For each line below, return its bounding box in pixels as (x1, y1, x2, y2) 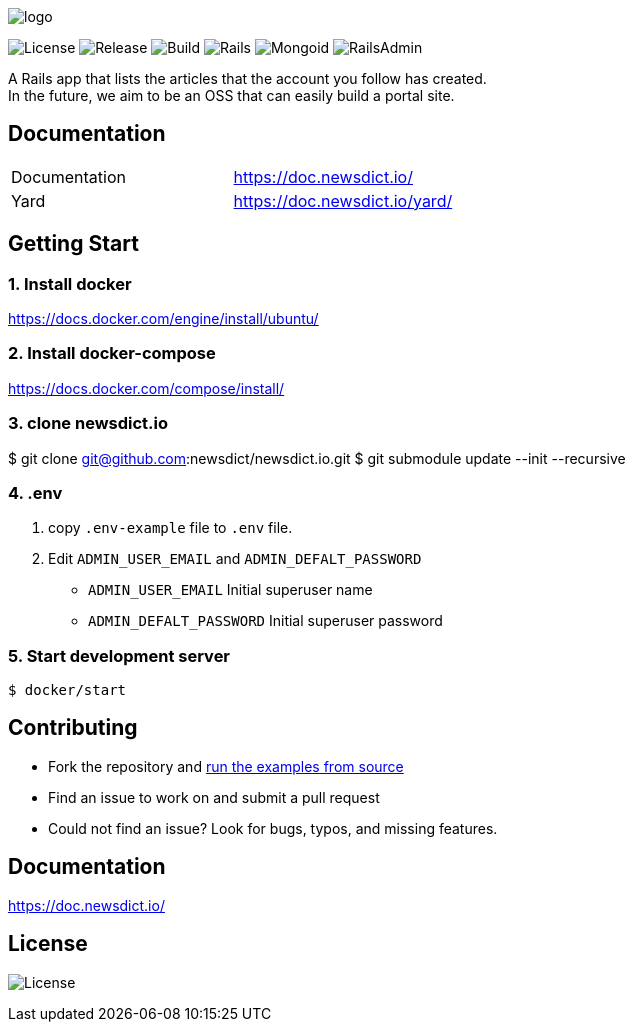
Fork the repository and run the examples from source (48, 757, 404, 775)
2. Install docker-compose (8, 343, 216, 364)
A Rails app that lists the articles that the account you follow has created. (8, 70, 487, 87)
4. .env (8, 482, 63, 503)
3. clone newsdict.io (8, 413, 169, 434)
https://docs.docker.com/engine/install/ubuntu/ (8, 310, 319, 328)
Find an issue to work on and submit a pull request (48, 788, 380, 806)
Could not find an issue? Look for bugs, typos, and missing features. (48, 819, 498, 837)
